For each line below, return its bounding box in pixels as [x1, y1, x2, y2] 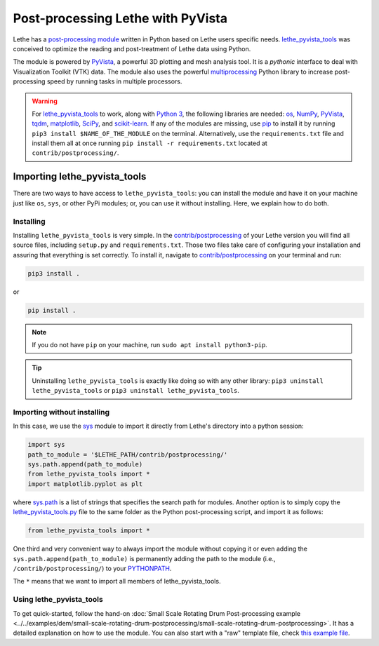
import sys [27, 440, 65, 449]
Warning [32, 97, 58, 105]
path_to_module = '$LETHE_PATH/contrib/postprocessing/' [27, 450, 228, 459]
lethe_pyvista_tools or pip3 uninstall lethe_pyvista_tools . [32, 386, 240, 395]
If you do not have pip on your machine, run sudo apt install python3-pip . [32, 341, 268, 349]
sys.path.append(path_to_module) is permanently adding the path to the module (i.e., [13, 554, 276, 563]
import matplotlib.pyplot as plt [27, 480, 143, 487]
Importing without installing [13, 407, 110, 417]
